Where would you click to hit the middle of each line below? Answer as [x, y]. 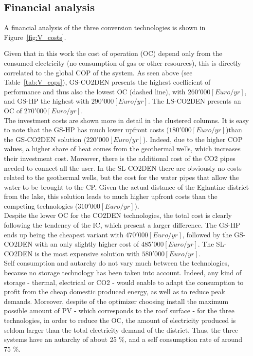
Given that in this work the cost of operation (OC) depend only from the [113, 53]
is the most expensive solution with [87, 253]
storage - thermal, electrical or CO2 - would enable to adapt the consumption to [124, 282]
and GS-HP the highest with [46, 101]
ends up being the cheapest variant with [64, 234]
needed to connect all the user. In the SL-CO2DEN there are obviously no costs [123, 168]
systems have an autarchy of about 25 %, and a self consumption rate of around [123, 339]
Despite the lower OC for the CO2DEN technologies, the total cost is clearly [118, 215]
